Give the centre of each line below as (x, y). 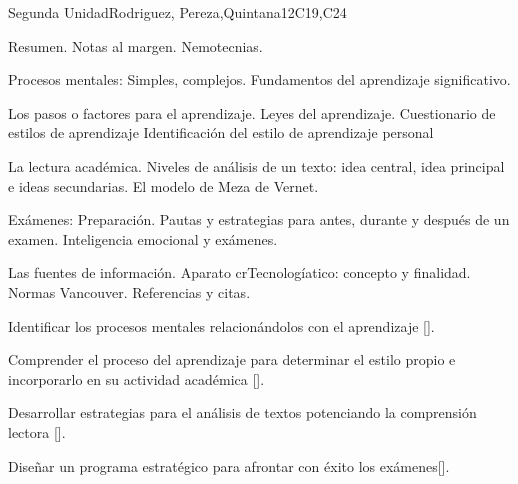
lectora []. (37, 431)
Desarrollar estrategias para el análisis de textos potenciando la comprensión (242, 412)
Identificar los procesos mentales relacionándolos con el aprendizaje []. (221, 325)
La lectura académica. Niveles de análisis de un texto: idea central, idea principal (256, 165)
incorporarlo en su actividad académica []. (136, 378)
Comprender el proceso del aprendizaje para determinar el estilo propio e (232, 359)
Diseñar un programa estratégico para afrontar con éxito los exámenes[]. (229, 465)
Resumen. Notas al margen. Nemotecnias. (135, 45)
